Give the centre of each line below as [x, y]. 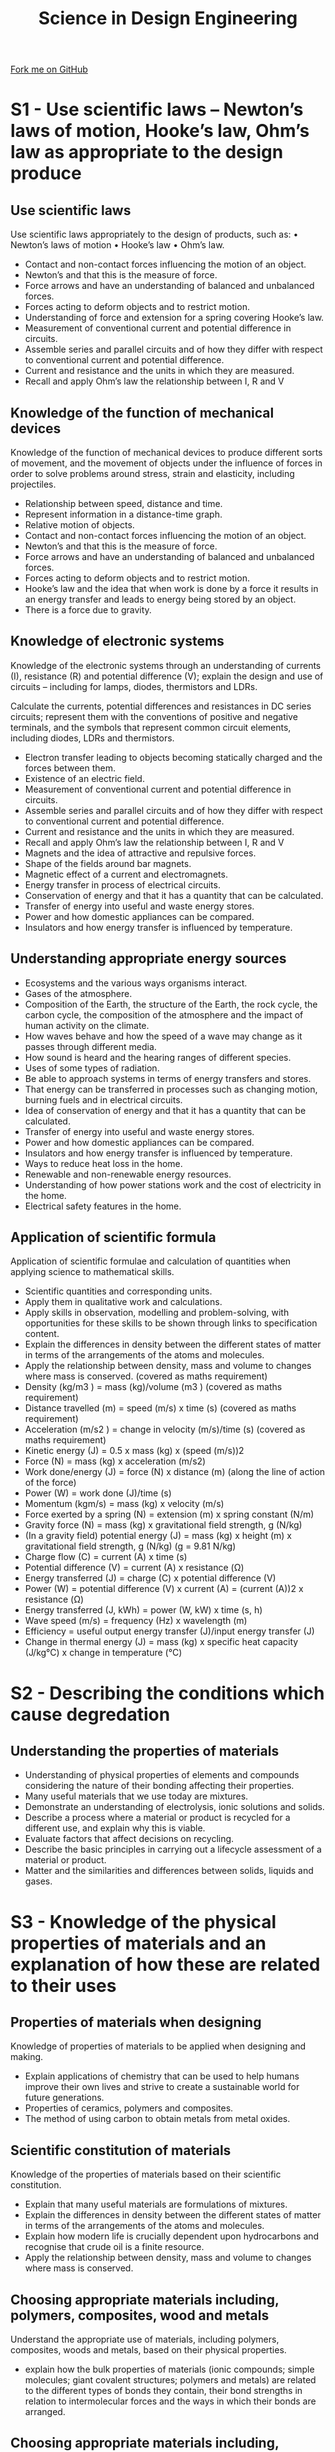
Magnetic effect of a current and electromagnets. [126, 874]
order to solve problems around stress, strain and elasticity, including [152, 473]
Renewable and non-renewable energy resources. [128, 1174]
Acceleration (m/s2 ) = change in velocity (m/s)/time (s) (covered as [165, 1429]
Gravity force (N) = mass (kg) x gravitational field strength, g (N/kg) [163, 1525]
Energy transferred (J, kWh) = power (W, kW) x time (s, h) [143, 1610]
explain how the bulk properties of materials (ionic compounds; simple [169, 2369]
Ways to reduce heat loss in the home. [103, 1163]
